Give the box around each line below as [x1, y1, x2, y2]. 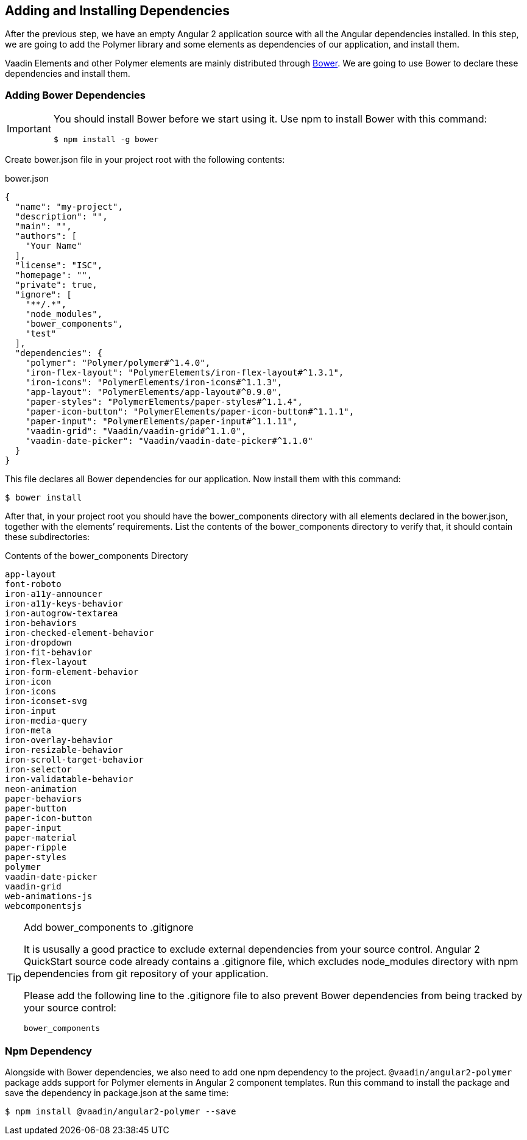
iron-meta [5, 725, 51, 736]
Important [7, 122, 51, 135]
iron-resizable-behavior [5, 745, 123, 755]
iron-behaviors [5, 618, 77, 629]
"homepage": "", [15, 270, 93, 280]
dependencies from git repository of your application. [24, 967, 269, 980]
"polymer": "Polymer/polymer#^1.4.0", [25, 358, 211, 368]
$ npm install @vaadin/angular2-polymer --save [5, 1106, 236, 1116]
